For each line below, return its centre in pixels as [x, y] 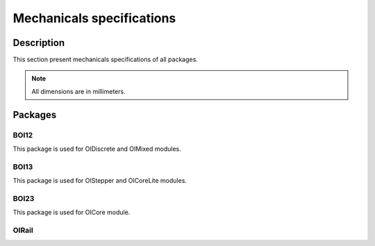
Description [39, 43]
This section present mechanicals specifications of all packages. [105, 60]
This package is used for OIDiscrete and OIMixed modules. [97, 149]
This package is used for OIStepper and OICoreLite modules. [100, 181]
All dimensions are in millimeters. [78, 91]
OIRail [23, 231]
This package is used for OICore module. [72, 213]
